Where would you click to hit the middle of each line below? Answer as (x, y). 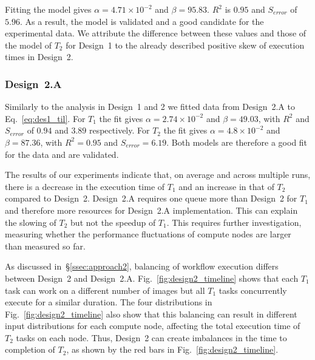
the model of (28, 45)
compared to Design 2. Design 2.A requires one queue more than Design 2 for (151, 198)
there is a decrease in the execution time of (85, 186)
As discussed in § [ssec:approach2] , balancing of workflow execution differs (142, 266)
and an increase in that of (226, 186)
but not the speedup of (113, 222)
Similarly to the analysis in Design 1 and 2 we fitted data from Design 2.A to (150, 107)
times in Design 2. (39, 57)
